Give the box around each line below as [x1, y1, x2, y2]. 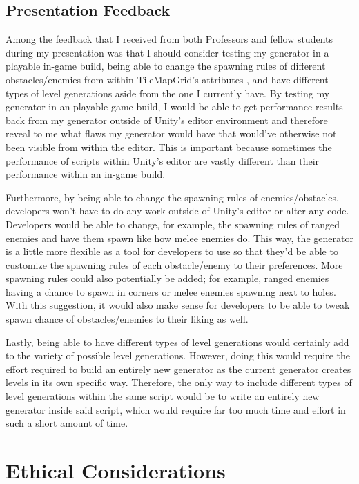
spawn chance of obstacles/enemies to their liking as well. [6, 312, 249, 326]
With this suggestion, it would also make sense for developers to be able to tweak [6, 298, 350, 312]
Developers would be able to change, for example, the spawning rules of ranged [6, 216, 340, 231]
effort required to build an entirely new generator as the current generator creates [6, 361, 351, 376]
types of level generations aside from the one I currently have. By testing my [6, 85, 330, 100]
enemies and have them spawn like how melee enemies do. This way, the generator [6, 230, 353, 245]
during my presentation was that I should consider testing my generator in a [6, 45, 329, 59]
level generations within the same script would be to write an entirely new [6, 389, 320, 403]
